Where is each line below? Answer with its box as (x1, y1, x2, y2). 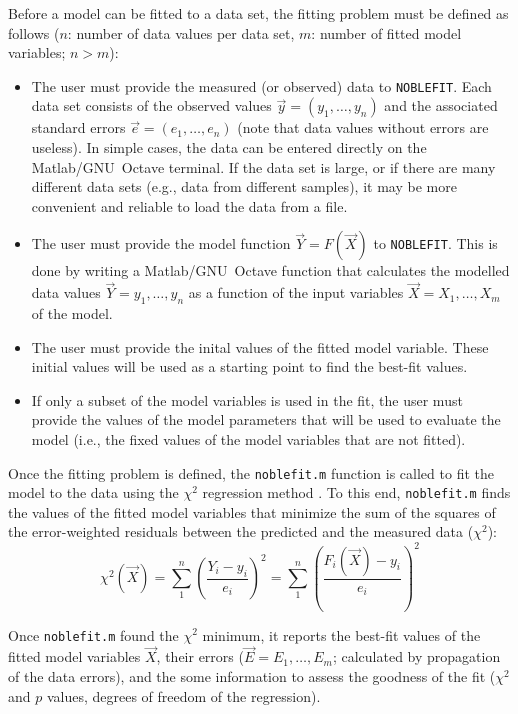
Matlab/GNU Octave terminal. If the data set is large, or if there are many (31, 156, 496, 177)
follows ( (8, 22, 60, 43)
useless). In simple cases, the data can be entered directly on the (31, 137, 427, 158)
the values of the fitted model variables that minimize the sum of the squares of (8, 501, 496, 522)
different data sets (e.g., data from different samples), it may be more (31, 176, 457, 197)
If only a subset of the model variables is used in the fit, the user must (31, 389, 463, 410)
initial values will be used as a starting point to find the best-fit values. (31, 356, 468, 377)
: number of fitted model (311, 22, 462, 43)
